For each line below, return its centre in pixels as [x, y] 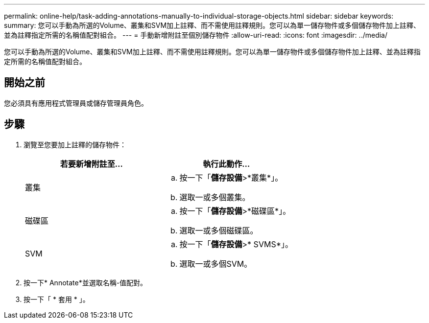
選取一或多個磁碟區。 [219, 230]
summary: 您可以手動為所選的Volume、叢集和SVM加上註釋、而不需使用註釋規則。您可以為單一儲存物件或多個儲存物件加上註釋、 [212, 25]
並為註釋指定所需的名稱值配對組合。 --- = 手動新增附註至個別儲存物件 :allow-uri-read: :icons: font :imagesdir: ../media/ [196, 35]
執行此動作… [226, 164]
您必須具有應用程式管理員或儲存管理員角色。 [76, 103]
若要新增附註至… [91, 164]
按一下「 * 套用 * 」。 [57, 299]
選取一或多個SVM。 [216, 264]
